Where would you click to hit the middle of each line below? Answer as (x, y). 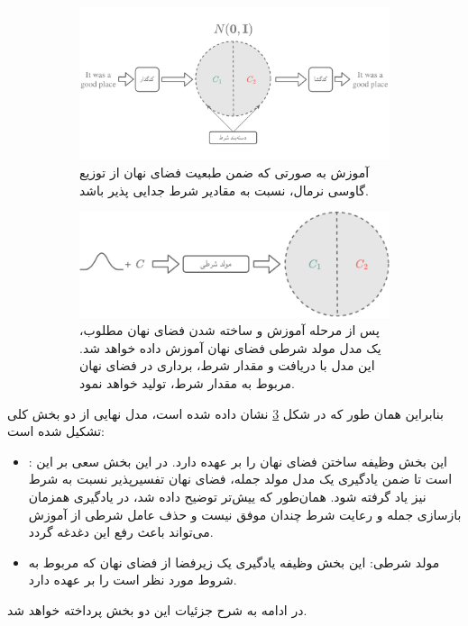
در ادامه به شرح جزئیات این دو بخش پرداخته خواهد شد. (157, 610)
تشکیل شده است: (56, 431)
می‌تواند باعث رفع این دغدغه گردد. (121, 532)
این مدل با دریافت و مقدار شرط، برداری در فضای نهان (227, 365)
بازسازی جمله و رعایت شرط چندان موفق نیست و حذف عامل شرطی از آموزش (245, 514)
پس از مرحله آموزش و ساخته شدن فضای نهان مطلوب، (229, 330)
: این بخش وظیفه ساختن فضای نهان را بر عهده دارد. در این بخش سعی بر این (238, 461)
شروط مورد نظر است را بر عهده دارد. (133, 580)
